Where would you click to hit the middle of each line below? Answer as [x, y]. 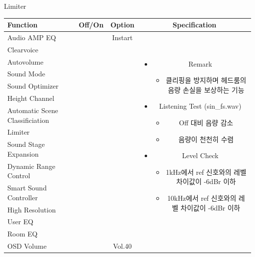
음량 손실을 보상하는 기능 [206, 89]
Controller [23, 197]
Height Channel [31, 98]
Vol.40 [122, 246]
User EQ [20, 222]
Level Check [200, 155]
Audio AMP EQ [32, 37]
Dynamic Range [31, 166]
